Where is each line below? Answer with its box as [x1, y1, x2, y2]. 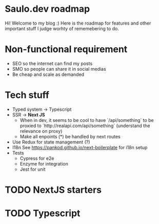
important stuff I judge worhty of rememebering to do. [5, 25, 119, 31]
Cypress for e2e [19, 155, 54, 161]
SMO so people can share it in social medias [12, 66, 106, 72]
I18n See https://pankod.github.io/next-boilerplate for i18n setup [12, 144, 148, 150]
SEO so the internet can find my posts [12, 60, 93, 67]
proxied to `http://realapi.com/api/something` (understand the [19, 123, 150, 129]
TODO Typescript [5, 208, 81, 219]
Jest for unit [19, 166, 46, 172]
